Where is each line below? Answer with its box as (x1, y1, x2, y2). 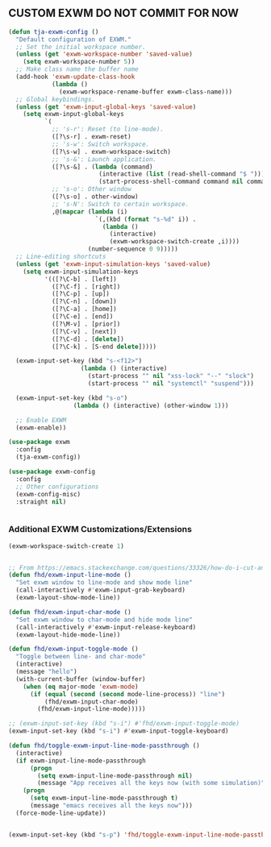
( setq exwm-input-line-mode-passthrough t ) (29, 794, 179, 803)
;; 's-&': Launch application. (51, 155, 157, 164)
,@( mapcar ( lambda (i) (51, 207, 128, 216)
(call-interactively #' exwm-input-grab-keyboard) (15, 586, 186, 595)
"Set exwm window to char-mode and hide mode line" (15, 616, 194, 624)
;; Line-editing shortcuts (15, 253, 106, 261)
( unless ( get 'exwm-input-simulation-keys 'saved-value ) (15, 259, 211, 268)
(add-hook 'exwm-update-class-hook (15, 73, 135, 81)
